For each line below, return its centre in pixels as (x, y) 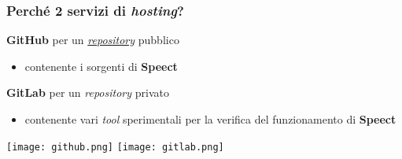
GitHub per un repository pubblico (93, 40)
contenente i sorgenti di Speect (101, 66)
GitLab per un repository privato (88, 92)
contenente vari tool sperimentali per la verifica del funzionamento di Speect (210, 119)
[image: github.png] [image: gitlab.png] (115, 147)
